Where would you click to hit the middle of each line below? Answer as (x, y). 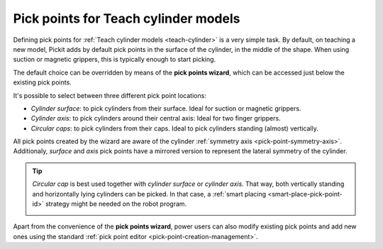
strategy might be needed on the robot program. (116, 204)
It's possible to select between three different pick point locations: (110, 95)
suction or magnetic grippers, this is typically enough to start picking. (115, 60)
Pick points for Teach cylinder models (127, 18)
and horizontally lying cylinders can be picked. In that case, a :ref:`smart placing (149, 194)
